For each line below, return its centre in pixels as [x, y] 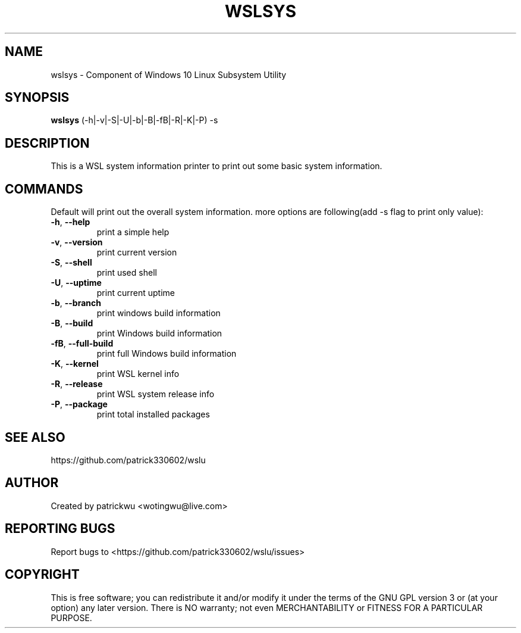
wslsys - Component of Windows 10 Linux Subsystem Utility [169, 74]
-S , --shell [71, 263]
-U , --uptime [76, 283]
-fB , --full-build [82, 344]
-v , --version [77, 242]
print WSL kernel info [138, 374]
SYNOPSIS [37, 98]
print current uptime [136, 293]
